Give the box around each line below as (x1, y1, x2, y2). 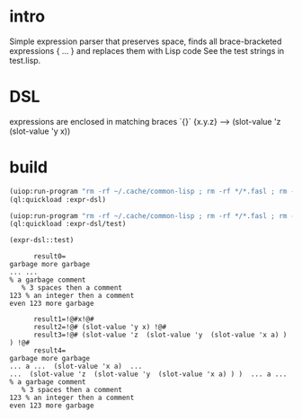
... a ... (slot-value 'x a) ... (9, 362, 143, 371)
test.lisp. (9, 55, 41, 65)
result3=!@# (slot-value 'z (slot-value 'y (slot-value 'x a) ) (32, 330, 288, 340)
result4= (32, 346, 67, 355)
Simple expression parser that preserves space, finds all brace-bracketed (9, 36, 282, 47)
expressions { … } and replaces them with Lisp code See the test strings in (9, 45, 285, 56)
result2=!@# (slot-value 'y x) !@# (32, 323, 167, 332)
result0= (32, 252, 67, 261)
